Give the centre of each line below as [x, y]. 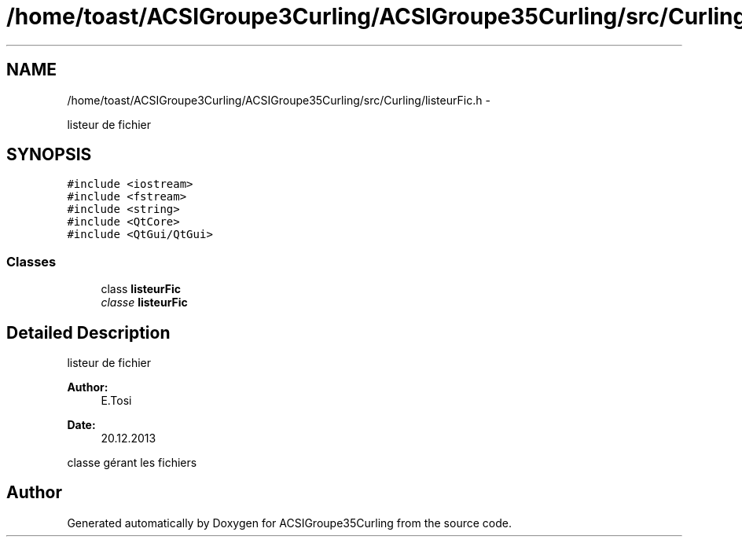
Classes [31, 261]
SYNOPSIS [49, 155]
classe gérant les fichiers [132, 463]
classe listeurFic [144, 303]
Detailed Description [88, 332]
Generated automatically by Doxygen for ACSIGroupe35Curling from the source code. [289, 523]
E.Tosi [116, 401]
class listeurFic [141, 289]
